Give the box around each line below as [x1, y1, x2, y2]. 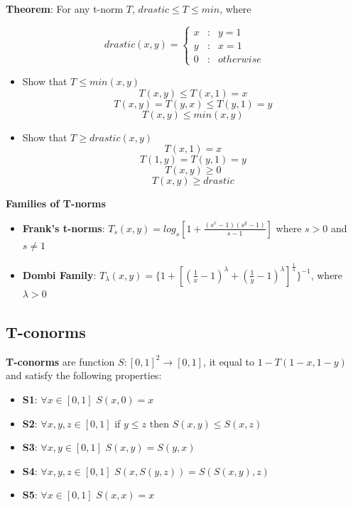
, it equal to [203, 354, 255, 369]
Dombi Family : [22, 267, 97, 282]
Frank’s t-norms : [22, 220, 105, 235]
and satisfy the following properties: [6, 368, 162, 383]
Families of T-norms [6, 196, 106, 211]
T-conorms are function [6, 354, 115, 369]
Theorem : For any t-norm [6, 1, 124, 16]
